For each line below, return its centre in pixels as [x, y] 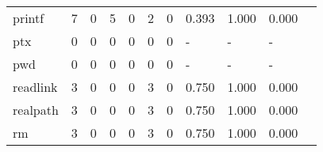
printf [29, 18]
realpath [36, 110]
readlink [35, 87]
